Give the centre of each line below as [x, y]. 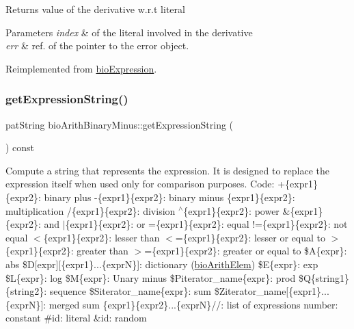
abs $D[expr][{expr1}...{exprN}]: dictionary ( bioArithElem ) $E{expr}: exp [162, 264]
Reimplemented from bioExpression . [81, 68]
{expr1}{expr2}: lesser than [101, 237]
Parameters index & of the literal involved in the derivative [129, 32]
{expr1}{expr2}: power [231, 210]
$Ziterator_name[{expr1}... [272, 291]
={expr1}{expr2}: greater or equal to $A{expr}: [246, 251]
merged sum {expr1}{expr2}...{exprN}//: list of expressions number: [193, 304]
